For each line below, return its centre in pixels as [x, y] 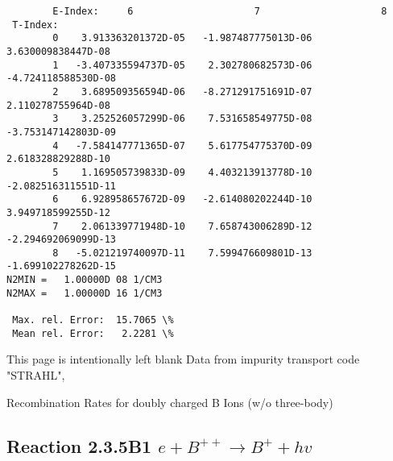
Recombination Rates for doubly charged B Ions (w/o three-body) [170, 402]
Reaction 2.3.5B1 [79, 445]
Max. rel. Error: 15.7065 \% [93, 320]
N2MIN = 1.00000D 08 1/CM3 [85, 280]
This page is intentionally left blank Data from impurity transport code [183, 359]
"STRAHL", [36, 375]
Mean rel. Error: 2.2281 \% [93, 333]
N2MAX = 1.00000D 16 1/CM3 [85, 293]
